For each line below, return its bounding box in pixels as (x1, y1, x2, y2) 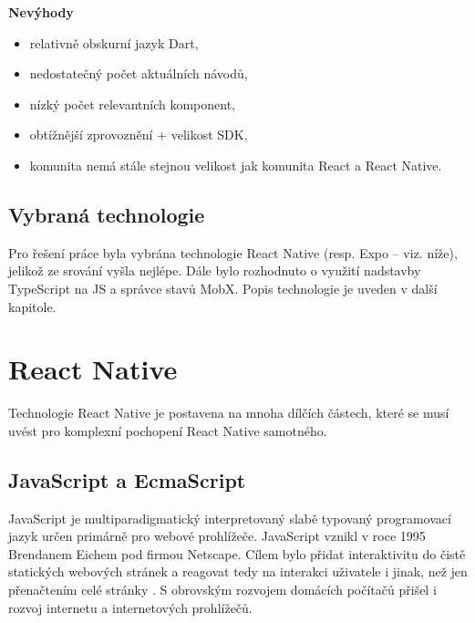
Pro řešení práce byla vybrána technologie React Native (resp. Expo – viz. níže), (8, 243, 458, 262)
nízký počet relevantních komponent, (29, 94, 236, 113)
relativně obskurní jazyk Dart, (29, 33, 199, 52)
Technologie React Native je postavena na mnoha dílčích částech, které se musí (8, 403, 449, 422)
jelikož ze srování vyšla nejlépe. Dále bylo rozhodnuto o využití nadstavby (8, 261, 421, 280)
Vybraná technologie (8, 200, 205, 228)
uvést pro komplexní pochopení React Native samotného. (8, 421, 327, 440)
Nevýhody (8, 3, 74, 21)
